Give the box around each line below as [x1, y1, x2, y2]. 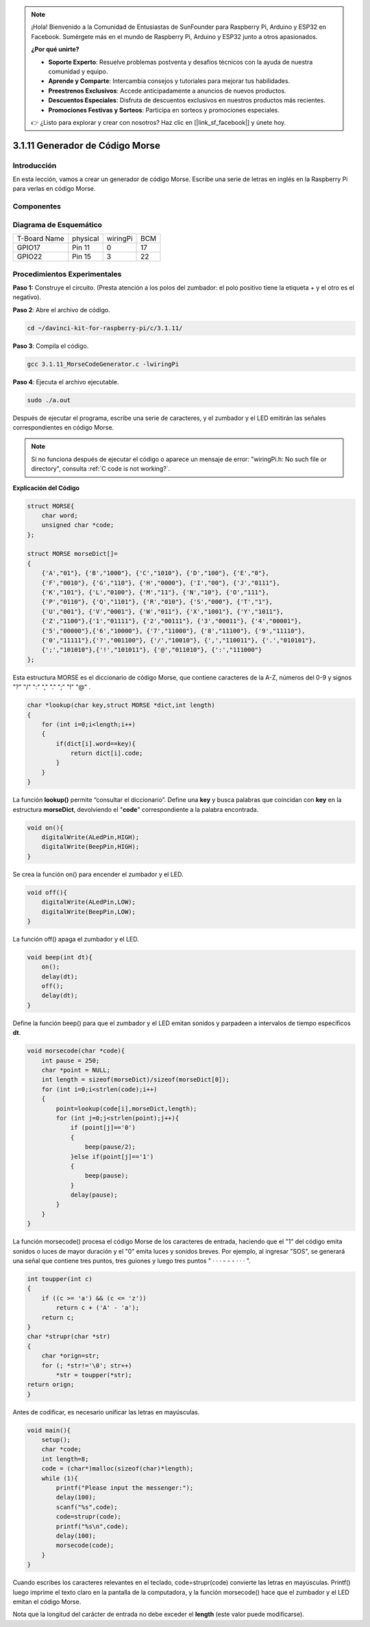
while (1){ [41, 1474, 78, 1482]
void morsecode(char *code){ [27, 1047, 125, 1055]
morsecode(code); [56, 1541, 114, 1549]
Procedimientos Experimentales [12, 269, 122, 279]
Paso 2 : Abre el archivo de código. [12, 305, 110, 314]
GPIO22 [16, 252, 42, 261]
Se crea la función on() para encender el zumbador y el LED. [12, 870, 184, 878]
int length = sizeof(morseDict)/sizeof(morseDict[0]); [41, 1076, 230, 1084]
